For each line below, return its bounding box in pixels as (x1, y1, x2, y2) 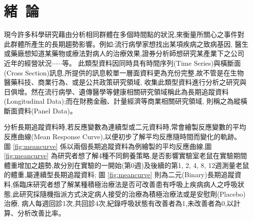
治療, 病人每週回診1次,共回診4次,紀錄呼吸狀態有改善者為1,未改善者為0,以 (4, 198, 234, 208)
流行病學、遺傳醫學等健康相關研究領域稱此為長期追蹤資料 (44, 86, 229, 96)
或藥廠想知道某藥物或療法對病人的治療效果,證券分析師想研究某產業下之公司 (4, 48, 244, 58)
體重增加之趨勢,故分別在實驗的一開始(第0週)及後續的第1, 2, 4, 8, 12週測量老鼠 (4, 160, 249, 170)
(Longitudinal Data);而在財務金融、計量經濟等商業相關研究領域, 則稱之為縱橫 (4, 96, 248, 106)
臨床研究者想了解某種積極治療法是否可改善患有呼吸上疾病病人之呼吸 (19, 179, 237, 189)
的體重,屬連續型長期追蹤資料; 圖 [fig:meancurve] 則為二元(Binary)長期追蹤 (4, 169, 235, 180)
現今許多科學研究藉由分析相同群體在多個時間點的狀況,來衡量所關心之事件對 (4, 29, 244, 39)
